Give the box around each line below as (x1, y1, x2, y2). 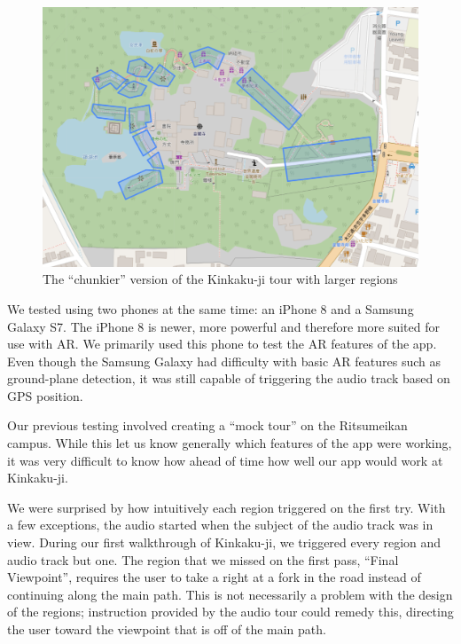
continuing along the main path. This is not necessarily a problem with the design (7, 585, 453, 603)
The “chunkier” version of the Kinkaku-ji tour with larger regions (43, 270, 398, 288)
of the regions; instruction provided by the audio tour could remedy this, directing (7, 602, 454, 621)
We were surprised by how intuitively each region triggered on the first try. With (7, 498, 446, 516)
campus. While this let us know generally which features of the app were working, (7, 434, 452, 452)
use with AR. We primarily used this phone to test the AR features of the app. (7, 334, 437, 353)
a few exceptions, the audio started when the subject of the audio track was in (7, 515, 434, 534)
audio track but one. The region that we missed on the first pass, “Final (7, 550, 399, 569)
